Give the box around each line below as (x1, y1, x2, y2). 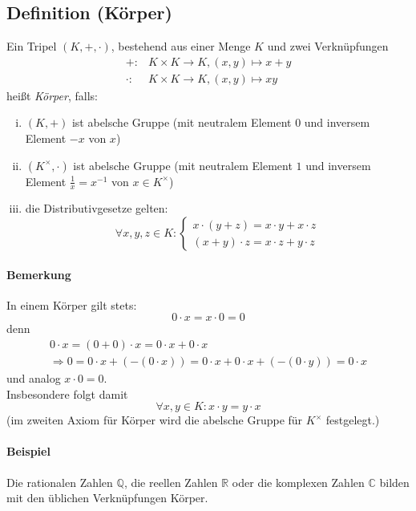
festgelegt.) (325, 412, 380, 428)
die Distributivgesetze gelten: (25, 200, 168, 217)
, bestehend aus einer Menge (111, 38, 251, 55)
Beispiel (6, 443, 50, 460)
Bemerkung (6, 266, 71, 282)
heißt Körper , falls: (6, 87, 98, 103)
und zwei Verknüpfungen (267, 38, 389, 55)
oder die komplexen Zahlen (232, 473, 365, 490)
